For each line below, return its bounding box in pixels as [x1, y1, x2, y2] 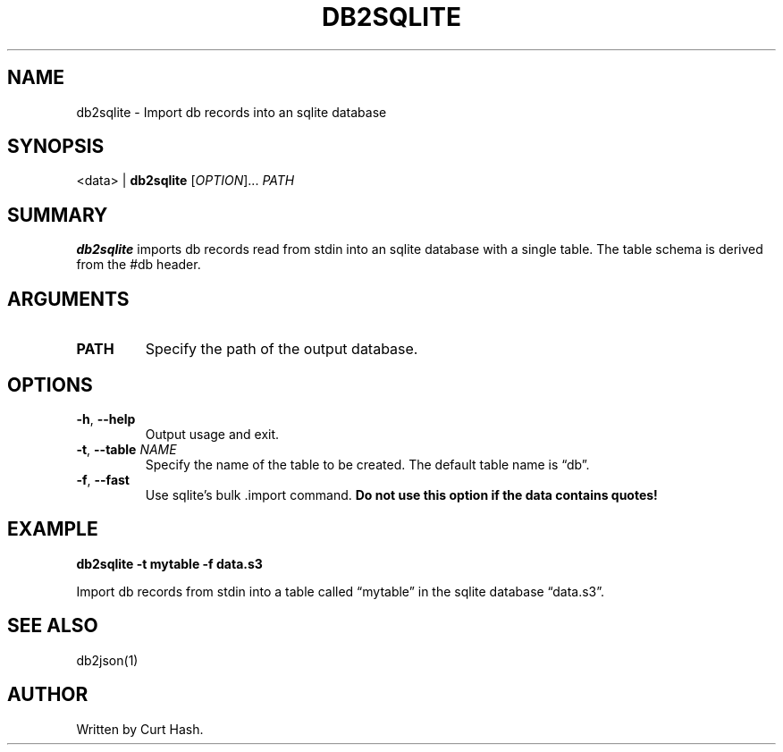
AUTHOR [7, 683, 88, 706]
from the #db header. [76, 257, 201, 273]
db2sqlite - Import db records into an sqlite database [76, 104, 387, 120]
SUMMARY [7, 203, 108, 226]
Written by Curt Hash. [76, 721, 204, 737]
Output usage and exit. [145, 426, 280, 442]
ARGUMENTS [7, 287, 130, 310]
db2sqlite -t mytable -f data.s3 [76, 555, 263, 571]
